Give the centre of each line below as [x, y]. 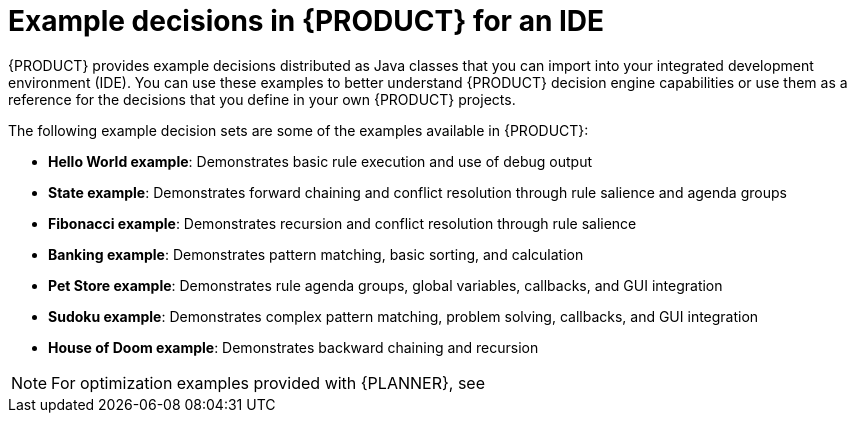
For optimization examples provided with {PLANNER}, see [268, 382]
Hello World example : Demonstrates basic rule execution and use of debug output [320, 161]
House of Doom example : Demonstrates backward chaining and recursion [293, 347]
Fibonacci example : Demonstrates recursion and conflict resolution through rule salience [342, 223]
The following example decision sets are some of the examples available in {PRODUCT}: [298, 130]
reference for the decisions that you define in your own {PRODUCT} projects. [262, 99]
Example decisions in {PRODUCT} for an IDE [306, 21]
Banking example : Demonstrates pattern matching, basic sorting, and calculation [316, 254]
